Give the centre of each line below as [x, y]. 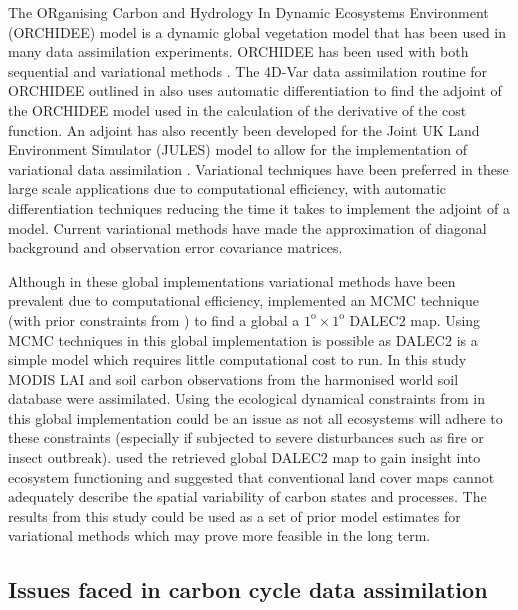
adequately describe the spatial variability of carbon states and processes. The [247, 496]
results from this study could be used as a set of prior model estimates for [234, 515]
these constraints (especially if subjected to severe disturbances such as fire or [246, 437]
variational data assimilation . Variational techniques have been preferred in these [258, 168]
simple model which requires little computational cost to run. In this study [237, 359]
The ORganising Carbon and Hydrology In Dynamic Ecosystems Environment [248, 12]
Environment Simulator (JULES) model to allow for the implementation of [238, 149]
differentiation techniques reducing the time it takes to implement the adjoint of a [259, 207]
